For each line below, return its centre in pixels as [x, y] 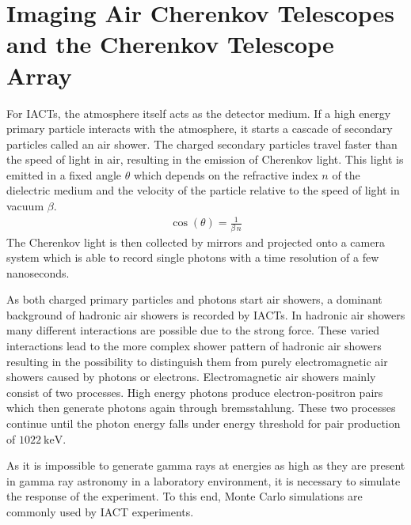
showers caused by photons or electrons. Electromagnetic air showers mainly [191, 377]
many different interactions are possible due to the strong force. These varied [193, 330]
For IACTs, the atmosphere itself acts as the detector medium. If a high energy [199, 113]
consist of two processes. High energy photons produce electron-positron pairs [195, 392]
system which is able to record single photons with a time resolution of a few [193, 257]
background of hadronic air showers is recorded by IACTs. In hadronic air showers [206, 314]
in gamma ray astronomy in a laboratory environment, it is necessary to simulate [204, 480]
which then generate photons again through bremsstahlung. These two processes [201, 408]
